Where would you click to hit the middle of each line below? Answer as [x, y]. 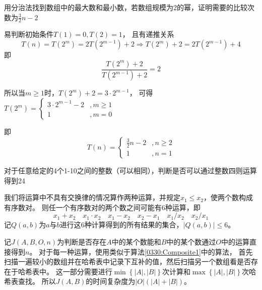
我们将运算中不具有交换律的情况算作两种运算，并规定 [92, 197]
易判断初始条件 [29, 34]
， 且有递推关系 [148, 34]
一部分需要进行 [87, 271]
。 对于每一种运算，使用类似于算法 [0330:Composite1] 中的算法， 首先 [141, 251]
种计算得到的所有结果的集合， [134, 225]
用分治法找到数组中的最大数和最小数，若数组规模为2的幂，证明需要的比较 [126, 7]
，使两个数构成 [228, 197]
